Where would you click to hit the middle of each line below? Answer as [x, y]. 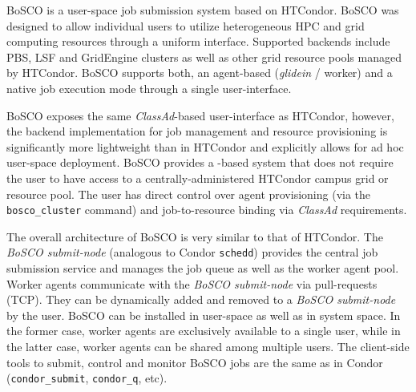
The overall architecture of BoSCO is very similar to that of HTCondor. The [195, 236]
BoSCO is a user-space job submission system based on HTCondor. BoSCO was [203, 10]
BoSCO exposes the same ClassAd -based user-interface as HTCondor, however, [200, 115]
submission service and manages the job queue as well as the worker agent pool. [203, 268]
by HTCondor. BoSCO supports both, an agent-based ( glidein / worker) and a [200, 73]
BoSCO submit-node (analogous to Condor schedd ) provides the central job [192, 252]
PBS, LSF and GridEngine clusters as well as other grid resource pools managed [204, 57]
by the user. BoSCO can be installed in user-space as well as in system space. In [204, 315]
